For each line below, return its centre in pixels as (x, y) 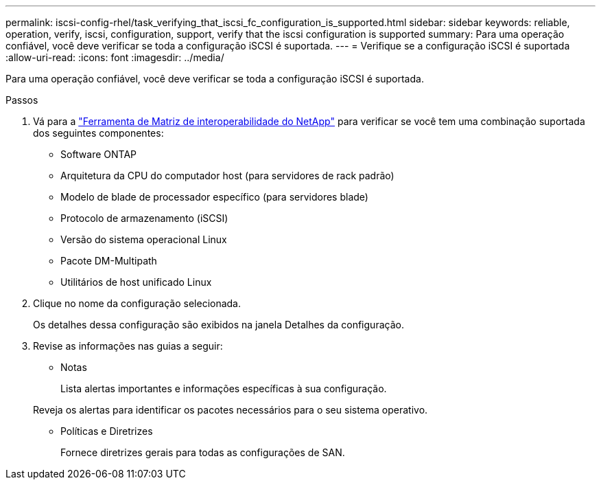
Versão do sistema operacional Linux (144, 239)
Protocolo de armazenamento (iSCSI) (144, 218)
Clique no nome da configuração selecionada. (137, 303)
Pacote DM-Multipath (109, 261)
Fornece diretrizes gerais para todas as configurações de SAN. (203, 452)
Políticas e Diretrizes (107, 431)
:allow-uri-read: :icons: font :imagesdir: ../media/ (115, 57)
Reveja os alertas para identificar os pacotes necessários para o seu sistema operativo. (231, 410)
